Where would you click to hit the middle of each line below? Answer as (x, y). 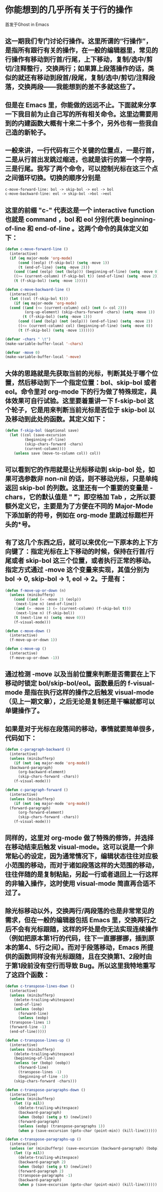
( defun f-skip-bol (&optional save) (42, 431)
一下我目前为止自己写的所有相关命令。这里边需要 (78, 114)
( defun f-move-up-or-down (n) (36, 590)
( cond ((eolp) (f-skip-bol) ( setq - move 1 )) (64, 263)
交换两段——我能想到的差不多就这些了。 (78, 87)
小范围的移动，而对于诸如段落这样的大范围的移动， (81, 866)
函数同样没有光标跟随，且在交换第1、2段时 (82, 957)
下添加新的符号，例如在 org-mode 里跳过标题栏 (76, 515)
